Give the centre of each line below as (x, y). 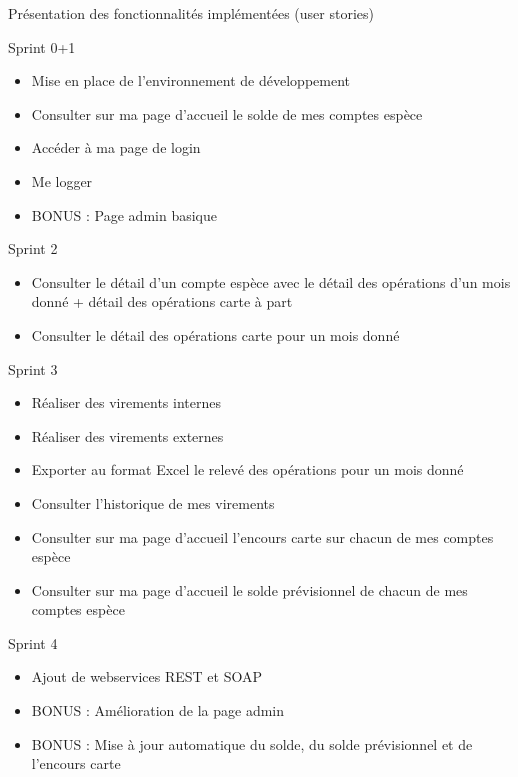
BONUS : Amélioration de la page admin (158, 710)
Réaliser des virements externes (127, 435)
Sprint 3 (33, 368)
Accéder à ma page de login (116, 147)
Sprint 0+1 (42, 46)
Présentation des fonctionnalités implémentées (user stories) (191, 13)
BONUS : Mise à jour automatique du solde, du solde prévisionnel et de (252, 743)
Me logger (62, 180)
